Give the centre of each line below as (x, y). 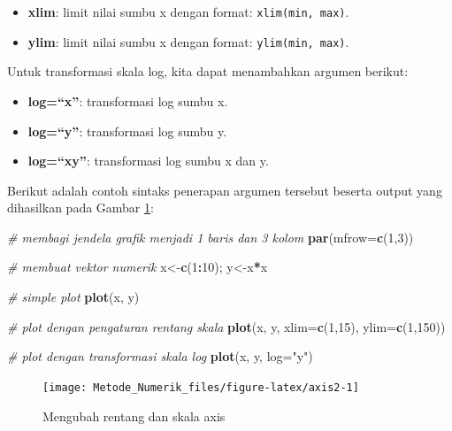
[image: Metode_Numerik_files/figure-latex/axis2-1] (201, 387)
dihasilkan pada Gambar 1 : (80, 208)
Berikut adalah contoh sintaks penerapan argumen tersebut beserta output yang (225, 190)
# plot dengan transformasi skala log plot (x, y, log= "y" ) (160, 356)
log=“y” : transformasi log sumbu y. (127, 131)
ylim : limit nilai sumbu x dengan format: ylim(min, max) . (188, 41)
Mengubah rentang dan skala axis (134, 416)
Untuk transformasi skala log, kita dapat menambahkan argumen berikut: (208, 71)
